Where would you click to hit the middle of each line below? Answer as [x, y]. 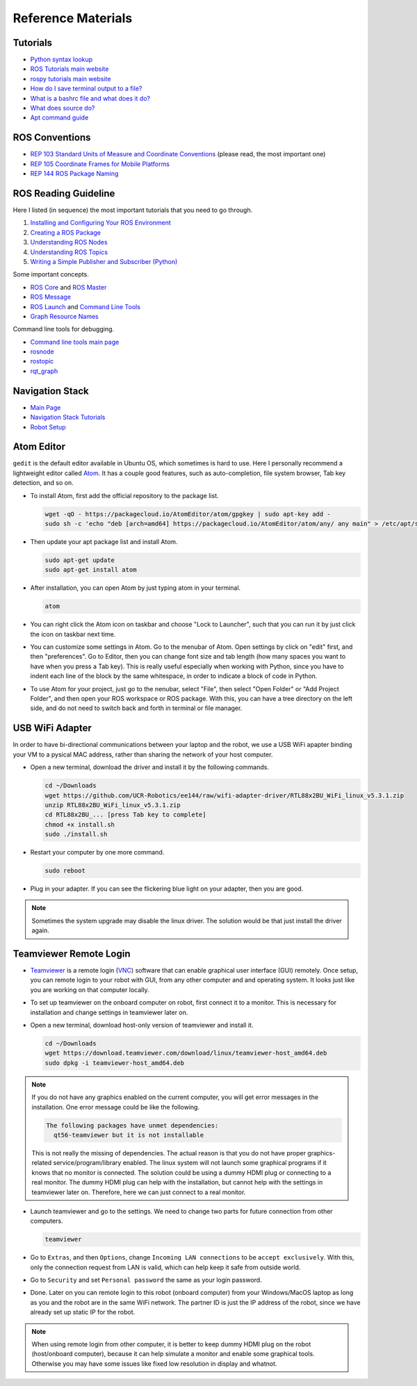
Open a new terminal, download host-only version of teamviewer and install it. [142, 1025]
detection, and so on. [43, 483]
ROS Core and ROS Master [68, 287]
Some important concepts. [51, 274]
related [42, 1163]
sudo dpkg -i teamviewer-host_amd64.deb [114, 1063]
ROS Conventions [52, 138]
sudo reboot [65, 871]
